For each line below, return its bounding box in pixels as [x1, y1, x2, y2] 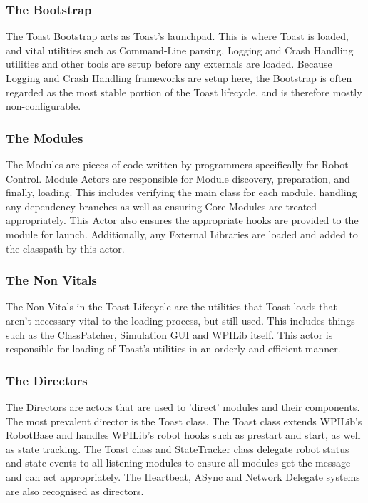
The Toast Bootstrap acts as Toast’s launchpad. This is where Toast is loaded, [6, 29, 349, 44]
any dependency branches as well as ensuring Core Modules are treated [6, 198, 317, 213]
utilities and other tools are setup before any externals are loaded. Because [6, 56, 332, 71]
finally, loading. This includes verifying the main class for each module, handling [6, 185, 357, 200]
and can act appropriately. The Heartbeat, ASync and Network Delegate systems [6, 469, 360, 484]
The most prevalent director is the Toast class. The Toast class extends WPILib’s [6, 413, 362, 428]
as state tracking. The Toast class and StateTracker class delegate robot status [6, 441, 349, 456]
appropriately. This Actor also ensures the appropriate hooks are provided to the [6, 213, 359, 228]
